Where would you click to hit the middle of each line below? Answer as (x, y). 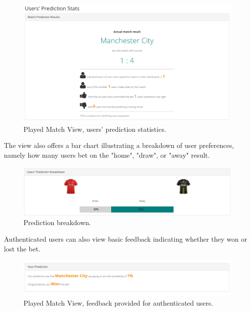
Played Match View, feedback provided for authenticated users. (118, 303)
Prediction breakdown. (57, 222)
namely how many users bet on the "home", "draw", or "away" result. (107, 155)
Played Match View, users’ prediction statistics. (95, 129)
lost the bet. (22, 248)
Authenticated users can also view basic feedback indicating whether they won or (126, 238)
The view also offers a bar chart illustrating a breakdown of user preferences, (119, 145)
